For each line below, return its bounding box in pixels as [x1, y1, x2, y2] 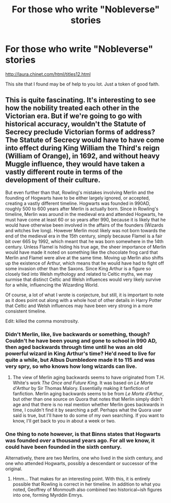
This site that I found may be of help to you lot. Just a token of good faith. [5, 81, 160, 87]
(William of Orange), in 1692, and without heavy [5, 152, 160, 161]
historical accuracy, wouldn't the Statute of [5, 120, 146, 128]
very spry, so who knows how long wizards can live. [5, 362, 137, 369]
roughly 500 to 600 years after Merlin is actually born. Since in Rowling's [5, 206, 159, 212]
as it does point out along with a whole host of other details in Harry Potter [5, 297, 162, 303]
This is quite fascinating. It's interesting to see [5, 96, 156, 104]
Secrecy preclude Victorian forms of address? [5, 128, 156, 137]
